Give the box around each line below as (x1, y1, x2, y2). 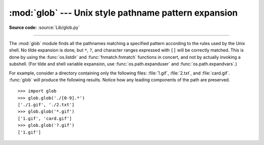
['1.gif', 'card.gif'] (18, 116, 72, 121)
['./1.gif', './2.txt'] (18, 102, 75, 108)
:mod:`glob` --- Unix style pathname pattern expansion (9, 7, 238, 18)
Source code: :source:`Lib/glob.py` (9, 24, 80, 30)
